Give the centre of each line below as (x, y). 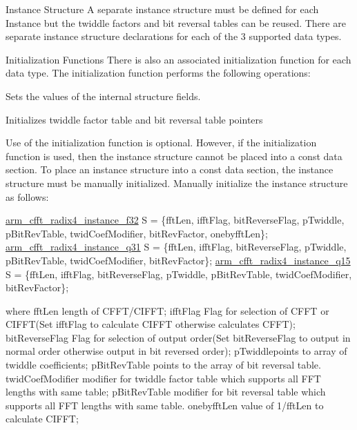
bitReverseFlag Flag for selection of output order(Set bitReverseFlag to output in (178, 337)
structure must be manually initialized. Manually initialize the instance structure (177, 183)
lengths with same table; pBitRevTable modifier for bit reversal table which (166, 392)
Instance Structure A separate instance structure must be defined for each (162, 9)
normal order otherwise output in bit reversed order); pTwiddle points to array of (176, 351)
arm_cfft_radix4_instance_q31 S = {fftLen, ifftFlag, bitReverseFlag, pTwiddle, (176, 247)
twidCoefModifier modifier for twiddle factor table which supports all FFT (163, 378)
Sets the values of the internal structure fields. (103, 96)
